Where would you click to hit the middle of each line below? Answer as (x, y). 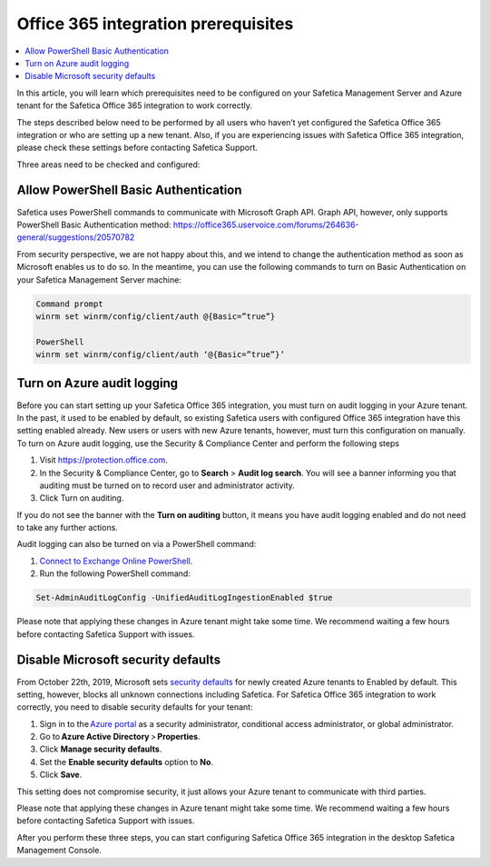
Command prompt (69, 304)
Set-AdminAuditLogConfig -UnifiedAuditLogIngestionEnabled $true (184, 598)
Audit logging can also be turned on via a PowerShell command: (137, 544)
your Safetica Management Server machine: (99, 279)
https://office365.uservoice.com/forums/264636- (266, 224)
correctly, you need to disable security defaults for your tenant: (135, 707)
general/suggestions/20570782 (76, 237)
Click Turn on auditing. (82, 498)
